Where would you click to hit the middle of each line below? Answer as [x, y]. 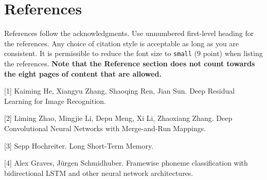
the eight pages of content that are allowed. [83, 73]
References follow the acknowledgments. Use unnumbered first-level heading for [129, 33]
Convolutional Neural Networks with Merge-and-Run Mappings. [105, 128]
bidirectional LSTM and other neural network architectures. [99, 173]
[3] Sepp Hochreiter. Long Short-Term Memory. [79, 145]
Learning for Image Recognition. [55, 101]
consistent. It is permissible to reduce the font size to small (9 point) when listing [133, 53]
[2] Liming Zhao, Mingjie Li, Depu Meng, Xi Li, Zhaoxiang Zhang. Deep [118, 118]
